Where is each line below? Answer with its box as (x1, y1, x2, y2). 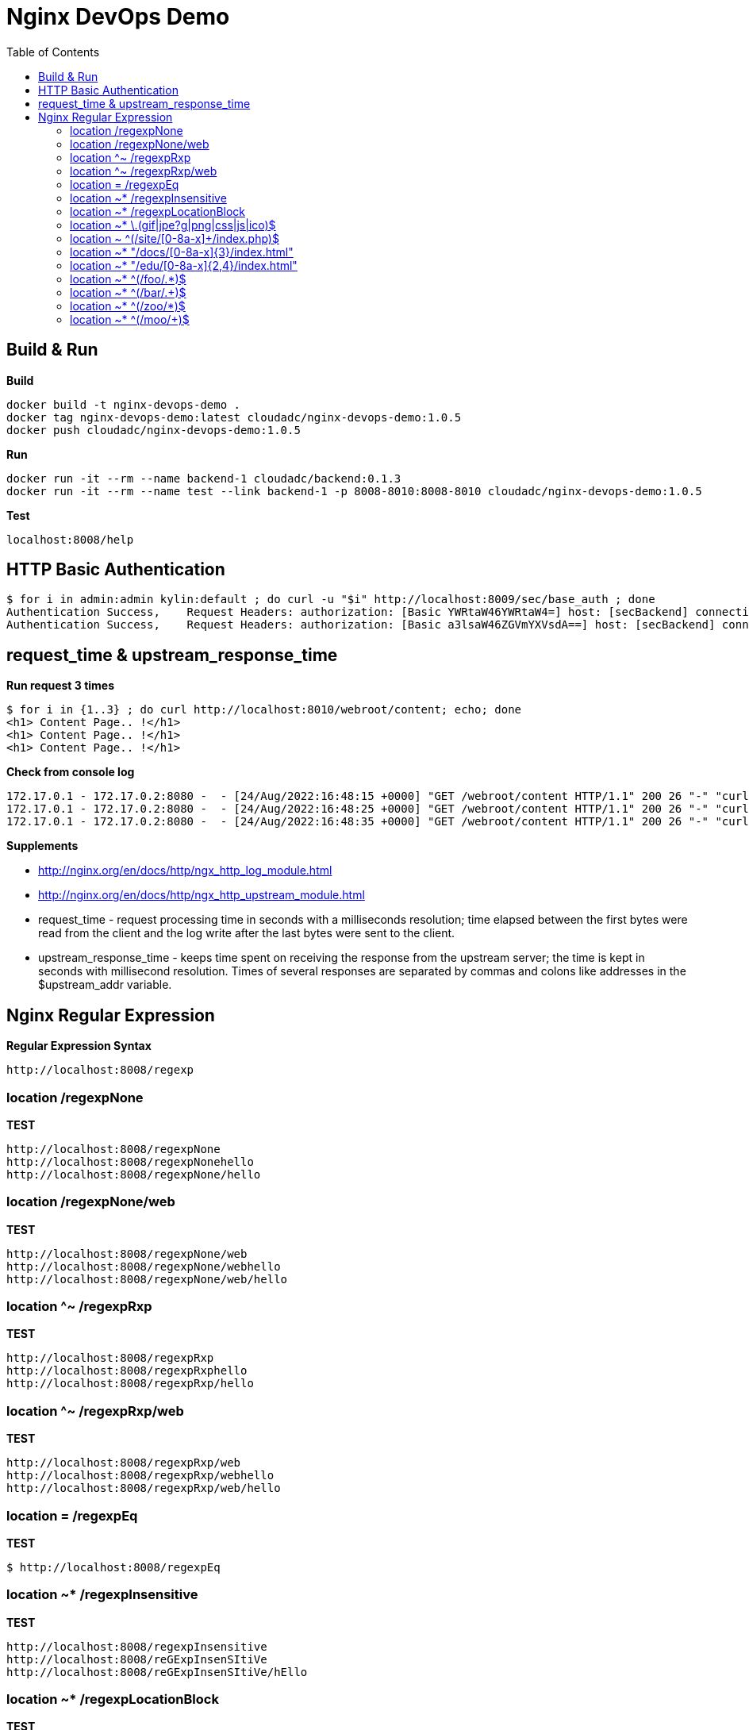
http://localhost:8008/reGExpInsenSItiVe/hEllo (6, 1665, 308, 1678)
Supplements (6, 839, 79, 853)
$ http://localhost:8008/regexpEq (6, 1560, 221, 1574)
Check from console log (6, 765, 135, 779)
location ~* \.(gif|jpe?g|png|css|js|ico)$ (70, 217, 276, 232)
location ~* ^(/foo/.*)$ (70, 271, 186, 286)
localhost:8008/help (6, 532, 134, 546)
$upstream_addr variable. (38, 978, 172, 992)
